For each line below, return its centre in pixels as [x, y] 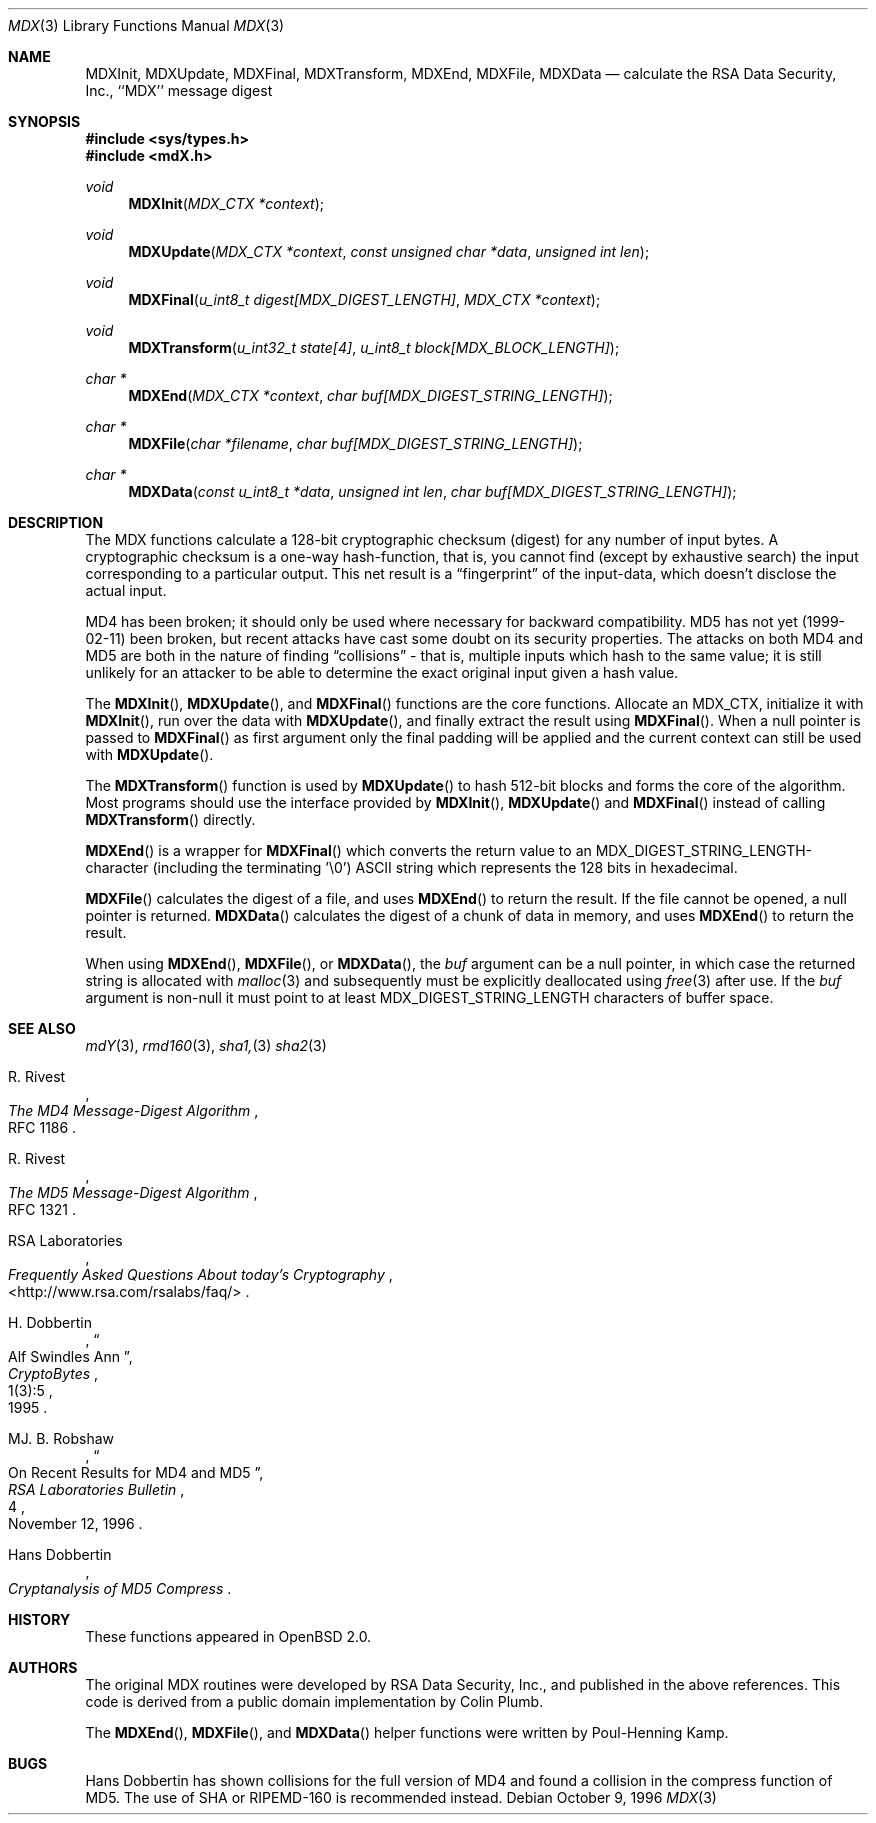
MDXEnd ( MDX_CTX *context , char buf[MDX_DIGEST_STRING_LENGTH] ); [370, 395]
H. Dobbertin [50, 1322]
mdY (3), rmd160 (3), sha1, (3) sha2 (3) [206, 1045]
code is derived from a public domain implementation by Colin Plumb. [314, 1701]
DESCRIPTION [56, 522]
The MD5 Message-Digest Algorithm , [133, 1192]
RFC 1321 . [42, 1209]
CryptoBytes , [53, 1373]
